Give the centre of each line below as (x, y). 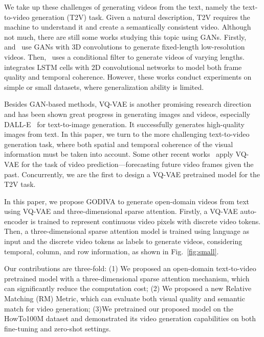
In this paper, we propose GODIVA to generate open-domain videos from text (127, 201)
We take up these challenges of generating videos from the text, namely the (122, 7)
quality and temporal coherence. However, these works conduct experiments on (128, 77)
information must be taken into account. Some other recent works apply (119, 154)
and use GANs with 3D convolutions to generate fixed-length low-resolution (125, 47)
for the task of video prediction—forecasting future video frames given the (137, 164)
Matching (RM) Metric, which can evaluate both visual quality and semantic (125, 298)
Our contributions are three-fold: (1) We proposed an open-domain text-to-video (130, 268)
